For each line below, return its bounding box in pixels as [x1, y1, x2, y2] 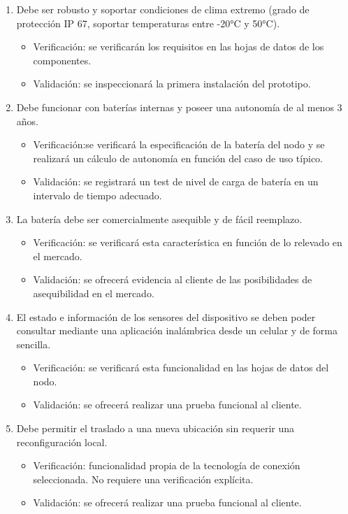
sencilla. [16, 336, 51, 351]
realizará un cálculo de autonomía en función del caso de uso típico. [33, 150, 323, 165]
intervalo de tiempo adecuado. [33, 187, 162, 202]
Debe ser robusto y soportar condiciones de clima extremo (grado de [16, 2, 310, 16]
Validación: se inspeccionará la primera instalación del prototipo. [33, 76, 311, 91]
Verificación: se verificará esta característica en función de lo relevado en [33, 235, 342, 250]
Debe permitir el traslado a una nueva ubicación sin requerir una [16, 421, 295, 436]
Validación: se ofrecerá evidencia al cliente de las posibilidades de [33, 272, 312, 287]
